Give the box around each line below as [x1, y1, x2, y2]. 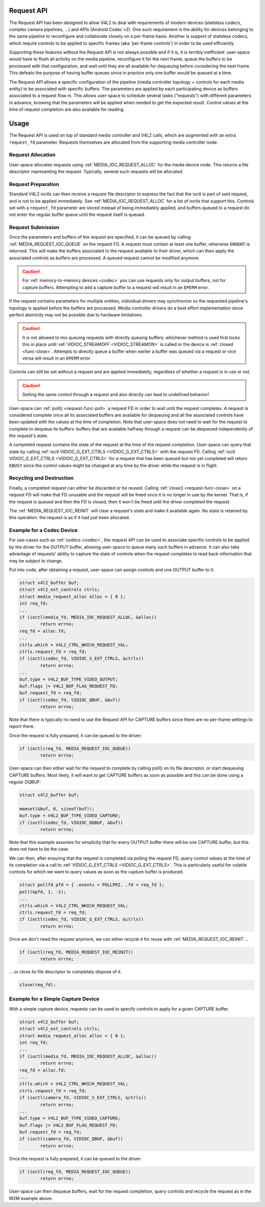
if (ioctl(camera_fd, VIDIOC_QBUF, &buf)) [19, 1136, 123, 1142]
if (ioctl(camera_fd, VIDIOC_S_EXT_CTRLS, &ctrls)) [19, 1095, 147, 1101]
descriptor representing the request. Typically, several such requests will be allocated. [9, 169, 184, 175]
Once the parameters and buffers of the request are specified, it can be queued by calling [9, 234, 191, 240]
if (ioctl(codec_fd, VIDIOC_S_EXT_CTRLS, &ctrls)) [19, 656, 144, 661]
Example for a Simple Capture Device [9, 995, 100, 1002]
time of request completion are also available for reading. [9, 106, 125, 113]
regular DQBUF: [9, 779, 41, 785]
